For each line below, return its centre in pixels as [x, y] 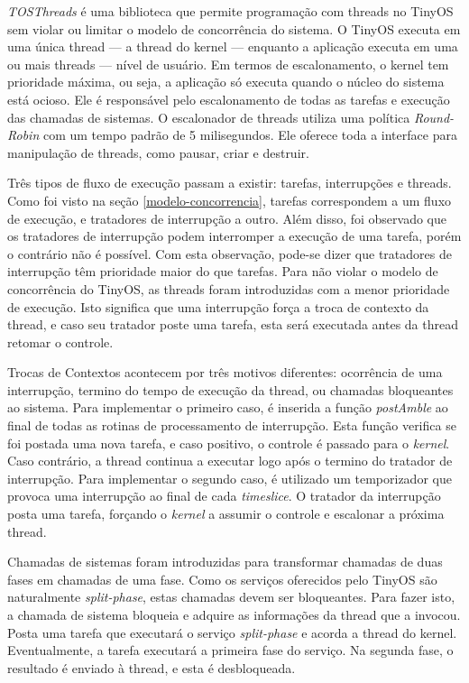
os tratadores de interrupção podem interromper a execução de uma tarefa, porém [234, 236]
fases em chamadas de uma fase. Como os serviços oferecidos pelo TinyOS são [222, 579]
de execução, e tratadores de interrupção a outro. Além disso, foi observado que [227, 218]
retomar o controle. [60, 341]
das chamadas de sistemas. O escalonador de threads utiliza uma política [209, 117]
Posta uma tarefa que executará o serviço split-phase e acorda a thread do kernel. [232, 632]
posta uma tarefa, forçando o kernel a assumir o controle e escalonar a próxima [226, 514]
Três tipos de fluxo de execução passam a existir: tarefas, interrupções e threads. [230, 183]
